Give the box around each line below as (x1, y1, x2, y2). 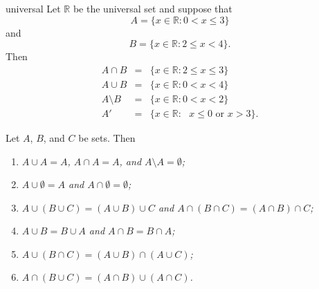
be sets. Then (78, 130, 136, 144)
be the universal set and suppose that (73, 1, 233, 15)
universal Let (6, 1, 61, 15)
